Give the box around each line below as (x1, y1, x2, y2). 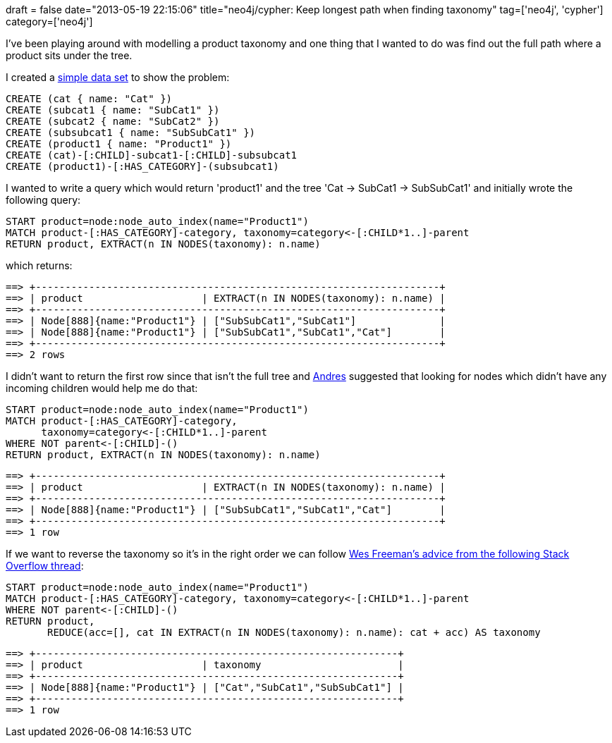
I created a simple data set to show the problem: (6, 71, 230, 83)
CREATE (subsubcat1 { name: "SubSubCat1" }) (6, 127, 256, 138)
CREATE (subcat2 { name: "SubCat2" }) (6, 116, 220, 127)
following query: (6, 194, 81, 206)
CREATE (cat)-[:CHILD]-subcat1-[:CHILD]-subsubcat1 (6, 149, 298, 161)
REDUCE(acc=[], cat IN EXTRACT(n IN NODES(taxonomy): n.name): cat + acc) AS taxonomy (47, 627, 541, 638)
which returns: (6, 259, 73, 271)
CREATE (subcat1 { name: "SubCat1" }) (6, 104, 220, 116)
